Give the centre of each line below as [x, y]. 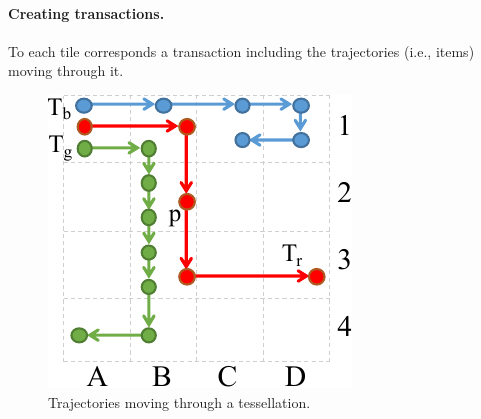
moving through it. [66, 70]
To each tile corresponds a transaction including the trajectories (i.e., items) [241, 50]
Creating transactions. [86, 12]
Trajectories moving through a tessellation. [179, 401]
